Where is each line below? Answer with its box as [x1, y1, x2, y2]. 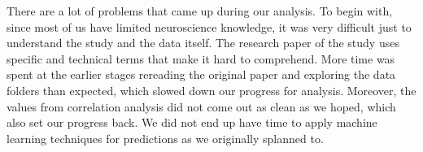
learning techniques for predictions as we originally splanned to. [7, 129, 324, 146]
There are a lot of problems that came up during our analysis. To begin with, [7, 2, 393, 19]
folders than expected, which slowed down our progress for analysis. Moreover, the [7, 81, 416, 98]
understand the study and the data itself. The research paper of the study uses [7, 34, 399, 51]
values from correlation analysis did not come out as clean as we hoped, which [7, 98, 396, 115]
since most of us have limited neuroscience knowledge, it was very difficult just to [7, 18, 412, 35]
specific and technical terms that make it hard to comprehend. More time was [7, 50, 395, 67]
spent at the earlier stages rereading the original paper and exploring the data [7, 66, 396, 83]
